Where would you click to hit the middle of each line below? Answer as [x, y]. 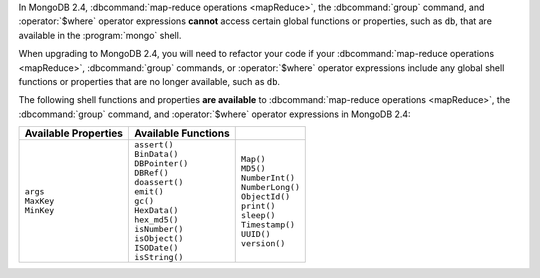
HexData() [156, 210]
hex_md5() [156, 220]
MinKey [39, 210]
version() [263, 243]
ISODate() [156, 248]
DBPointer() [161, 163]
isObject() [158, 238]
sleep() [258, 215]
